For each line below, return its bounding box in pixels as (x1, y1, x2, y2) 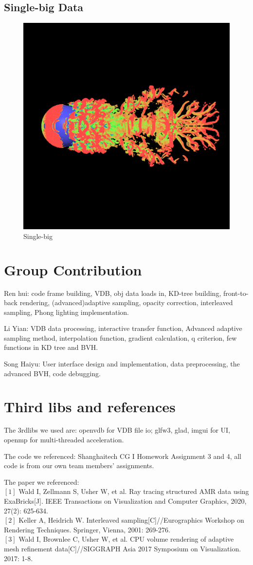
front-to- (223, 288, 249, 298)
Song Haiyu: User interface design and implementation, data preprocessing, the (4, 359, 240, 369)
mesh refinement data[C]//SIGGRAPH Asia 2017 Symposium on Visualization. (4, 543, 241, 553)
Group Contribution (4, 259, 142, 279)
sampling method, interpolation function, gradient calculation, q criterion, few (4, 332, 237, 343)
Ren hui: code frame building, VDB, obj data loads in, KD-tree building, (4, 288, 221, 298)
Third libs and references (4, 397, 176, 417)
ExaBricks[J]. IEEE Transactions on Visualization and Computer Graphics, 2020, (4, 495, 247, 506)
